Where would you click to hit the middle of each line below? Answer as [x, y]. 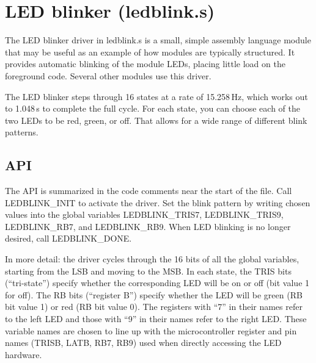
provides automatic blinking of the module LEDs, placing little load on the [145, 64]
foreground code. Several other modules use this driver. [108, 75]
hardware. [24, 354]
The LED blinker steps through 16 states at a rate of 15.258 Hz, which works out [156, 96]
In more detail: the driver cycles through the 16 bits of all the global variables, [152, 259]
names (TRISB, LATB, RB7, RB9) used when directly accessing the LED [143, 343]
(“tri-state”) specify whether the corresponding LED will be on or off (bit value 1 [157, 283]
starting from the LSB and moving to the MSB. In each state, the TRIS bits [148, 271]
